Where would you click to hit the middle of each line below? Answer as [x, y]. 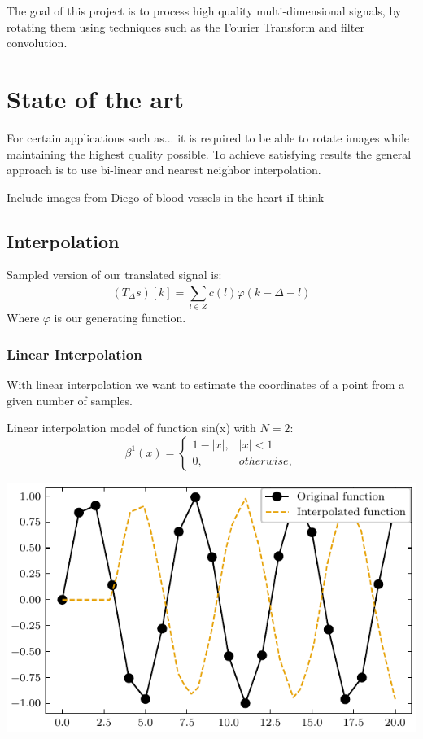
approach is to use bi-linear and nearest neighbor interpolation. [164, 170]
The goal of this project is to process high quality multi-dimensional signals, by [204, 11]
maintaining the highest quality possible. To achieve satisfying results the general [209, 153]
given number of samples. [70, 400]
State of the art [96, 98]
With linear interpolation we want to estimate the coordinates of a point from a [206, 385]
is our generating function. [120, 318]
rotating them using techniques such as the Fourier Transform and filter [185, 26]
